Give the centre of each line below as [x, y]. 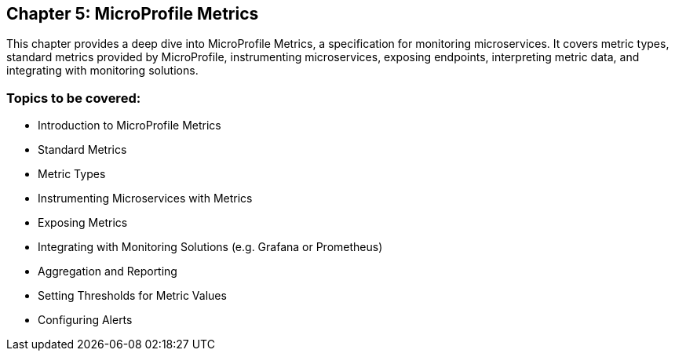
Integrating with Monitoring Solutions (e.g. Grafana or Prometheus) [210, 247]
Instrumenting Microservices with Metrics [145, 199]
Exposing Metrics [83, 223]
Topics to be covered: [74, 98]
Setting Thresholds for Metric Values [132, 296]
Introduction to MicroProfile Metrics [130, 126]
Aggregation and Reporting [108, 271]
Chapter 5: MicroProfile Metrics [133, 14]
